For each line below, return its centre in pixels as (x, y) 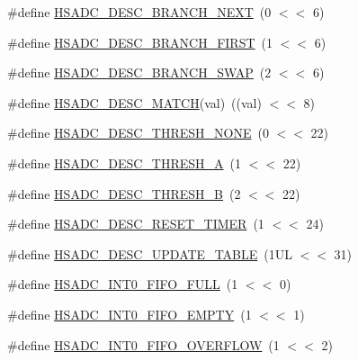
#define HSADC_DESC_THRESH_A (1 (125, 162)
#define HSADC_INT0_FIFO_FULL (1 (123, 284)
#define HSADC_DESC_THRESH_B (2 (124, 193)
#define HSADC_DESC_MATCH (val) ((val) (134, 102)
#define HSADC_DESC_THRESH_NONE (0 (138, 133)
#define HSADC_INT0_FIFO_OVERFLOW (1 (143, 344)
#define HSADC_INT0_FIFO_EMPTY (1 (130, 314)
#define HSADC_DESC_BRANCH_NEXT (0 (139, 12)
